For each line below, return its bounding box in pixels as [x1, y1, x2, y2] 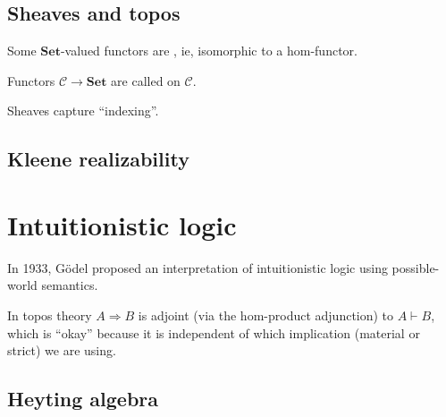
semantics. [41, 276, 98, 294]
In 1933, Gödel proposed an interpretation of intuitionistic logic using [7, 258, 388, 277]
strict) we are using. [7, 341, 116, 360]
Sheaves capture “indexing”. [7, 101, 159, 120]
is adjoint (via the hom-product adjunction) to [138, 306, 394, 325]
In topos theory [7, 306, 92, 325]
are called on [111, 71, 181, 89]
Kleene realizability [7, 145, 189, 173]
